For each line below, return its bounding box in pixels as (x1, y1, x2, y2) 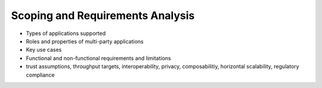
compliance (26, 71, 55, 78)
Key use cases (26, 46, 62, 54)
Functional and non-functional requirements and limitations (26, 54, 171, 62)
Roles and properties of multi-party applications (26, 37, 144, 45)
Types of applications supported (26, 30, 106, 37)
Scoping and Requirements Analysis (11, 9, 195, 22)
